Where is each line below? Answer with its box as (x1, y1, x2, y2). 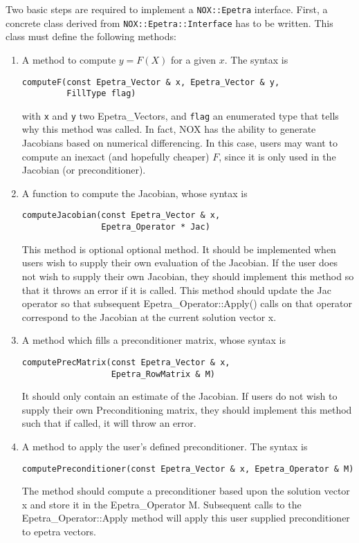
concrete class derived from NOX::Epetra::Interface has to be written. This (6, 15, 333, 30)
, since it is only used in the (219, 149, 336, 163)
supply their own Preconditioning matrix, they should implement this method (21, 402, 352, 416)
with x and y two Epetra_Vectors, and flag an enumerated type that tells (21, 108, 339, 122)
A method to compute (21, 52, 116, 66)
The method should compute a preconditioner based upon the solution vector (21, 484, 350, 498)
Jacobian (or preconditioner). (21, 163, 146, 177)
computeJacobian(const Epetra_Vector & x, (21, 210, 221, 221)
